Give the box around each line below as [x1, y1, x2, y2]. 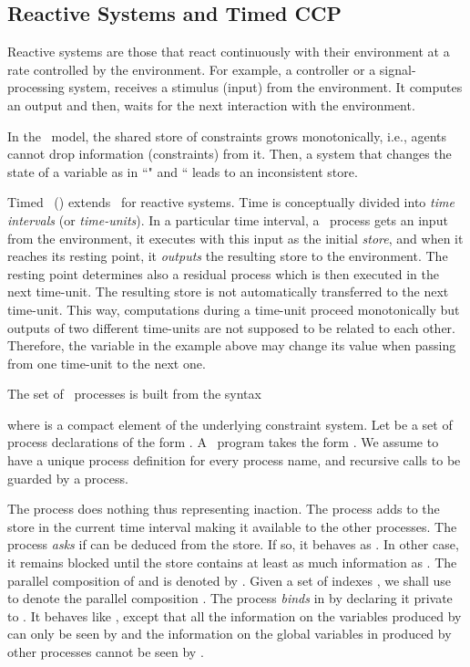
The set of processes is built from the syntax [7, 384, 261, 403]
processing [7, 78, 65, 97]
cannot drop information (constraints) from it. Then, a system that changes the [7, 144, 452, 163]
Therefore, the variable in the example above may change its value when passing [7, 336, 456, 355]
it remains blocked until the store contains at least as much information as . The [7, 553, 457, 572]
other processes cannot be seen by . [7, 642, 204, 662]
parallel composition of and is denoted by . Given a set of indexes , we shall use [7, 570, 452, 589]
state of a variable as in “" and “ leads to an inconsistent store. [7, 162, 358, 181]
